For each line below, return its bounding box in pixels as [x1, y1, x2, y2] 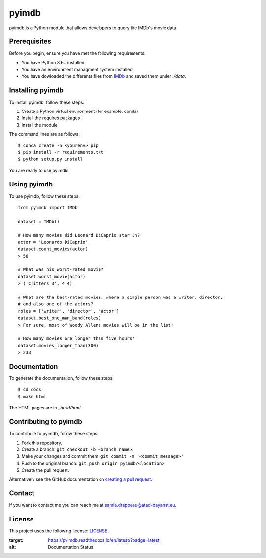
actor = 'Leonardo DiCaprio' [18, 239, 88, 245]
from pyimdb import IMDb [18, 205, 78, 210]
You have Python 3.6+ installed [21, 59, 85, 65]
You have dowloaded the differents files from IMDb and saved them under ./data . [21, 73, 186, 79]
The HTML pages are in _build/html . [9, 405, 82, 410]
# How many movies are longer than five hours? [18, 336, 135, 341]
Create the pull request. [21, 467, 69, 473]
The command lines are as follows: [9, 131, 80, 137]
